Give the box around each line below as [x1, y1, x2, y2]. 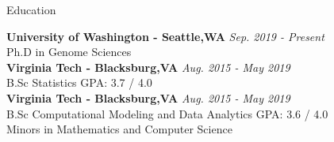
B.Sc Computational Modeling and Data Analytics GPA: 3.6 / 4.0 [6, 105, 328, 121]
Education [6, 2, 56, 17]
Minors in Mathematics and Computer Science [6, 121, 232, 137]
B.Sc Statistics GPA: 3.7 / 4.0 [6, 74, 152, 91]
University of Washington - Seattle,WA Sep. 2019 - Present [6, 28, 324, 44]
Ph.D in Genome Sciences [6, 43, 132, 60]
